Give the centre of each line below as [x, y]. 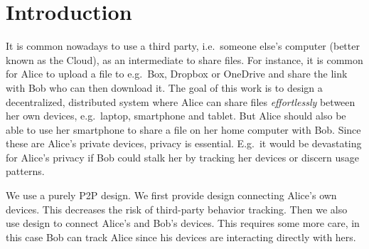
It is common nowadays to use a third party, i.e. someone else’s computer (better [183, 46]
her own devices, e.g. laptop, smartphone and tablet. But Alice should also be [176, 116]
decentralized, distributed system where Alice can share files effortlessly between [181, 101]
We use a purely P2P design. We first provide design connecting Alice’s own [171, 195]
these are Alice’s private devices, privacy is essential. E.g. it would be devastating [184, 143]
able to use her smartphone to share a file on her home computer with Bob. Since [183, 129]
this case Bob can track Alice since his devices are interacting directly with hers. [181, 237]
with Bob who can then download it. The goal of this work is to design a [164, 87]
